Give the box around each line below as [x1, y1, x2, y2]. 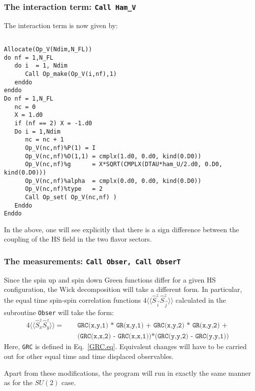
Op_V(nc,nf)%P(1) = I [25, 144, 96, 151]
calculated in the [175, 294, 226, 305]
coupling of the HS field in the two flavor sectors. [4, 234, 152, 244]
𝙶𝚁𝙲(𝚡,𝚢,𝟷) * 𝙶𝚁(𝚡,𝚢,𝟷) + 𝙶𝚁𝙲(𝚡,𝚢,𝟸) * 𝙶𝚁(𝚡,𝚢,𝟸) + [77, 321, 227, 329]
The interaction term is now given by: [4, 20, 118, 30]
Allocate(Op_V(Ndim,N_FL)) [4, 46, 92, 53]
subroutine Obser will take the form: [4, 307, 114, 318]
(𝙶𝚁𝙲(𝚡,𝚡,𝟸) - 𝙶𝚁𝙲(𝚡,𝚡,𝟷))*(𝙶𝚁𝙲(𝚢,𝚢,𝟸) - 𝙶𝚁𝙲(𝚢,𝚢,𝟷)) [77, 333, 229, 340]
